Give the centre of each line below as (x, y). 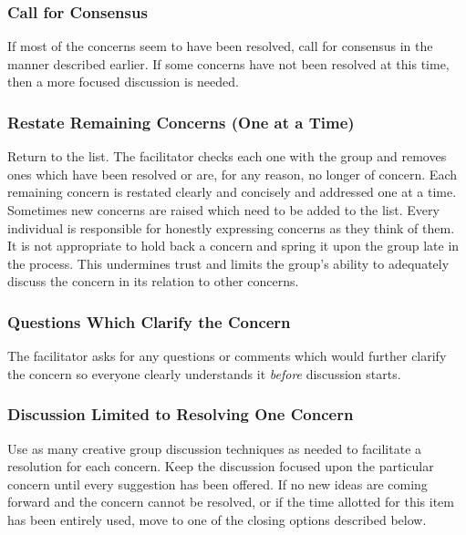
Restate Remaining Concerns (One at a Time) (181, 122)
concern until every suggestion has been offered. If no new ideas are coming (217, 484)
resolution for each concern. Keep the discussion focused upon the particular (221, 466)
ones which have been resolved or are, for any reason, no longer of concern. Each (233, 174)
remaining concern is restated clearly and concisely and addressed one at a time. (232, 192)
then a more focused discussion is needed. (123, 82)
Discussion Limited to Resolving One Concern (181, 414)
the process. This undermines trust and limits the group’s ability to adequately (228, 263)
